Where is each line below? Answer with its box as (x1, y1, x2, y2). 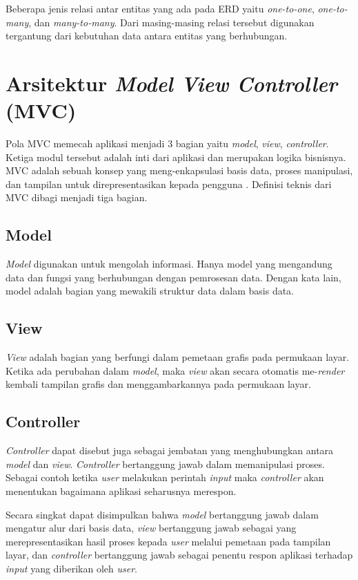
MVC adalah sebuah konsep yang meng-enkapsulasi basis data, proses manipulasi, (6, 163, 353, 178)
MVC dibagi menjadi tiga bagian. (6, 190, 148, 205)
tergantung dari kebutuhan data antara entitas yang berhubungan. (6, 28, 288, 43)
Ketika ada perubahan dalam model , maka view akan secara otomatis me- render (6, 363, 345, 377)
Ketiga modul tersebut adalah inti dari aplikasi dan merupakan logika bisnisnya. (6, 149, 346, 164)
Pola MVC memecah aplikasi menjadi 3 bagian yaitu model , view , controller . (6, 136, 329, 151)
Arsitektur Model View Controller (6, 68, 337, 97)
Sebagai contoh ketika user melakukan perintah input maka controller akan (6, 470, 324, 485)
